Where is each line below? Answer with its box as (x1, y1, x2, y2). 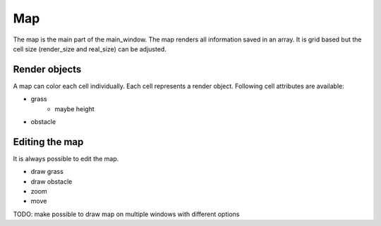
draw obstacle (30, 177, 73, 186)
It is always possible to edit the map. (13, 154, 119, 163)
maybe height (54, 104, 95, 113)
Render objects (13, 63, 82, 75)
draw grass (30, 168, 64, 176)
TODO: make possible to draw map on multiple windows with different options (13, 210, 240, 218)
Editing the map (13, 136, 84, 148)
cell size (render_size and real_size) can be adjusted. (13, 44, 167, 53)
